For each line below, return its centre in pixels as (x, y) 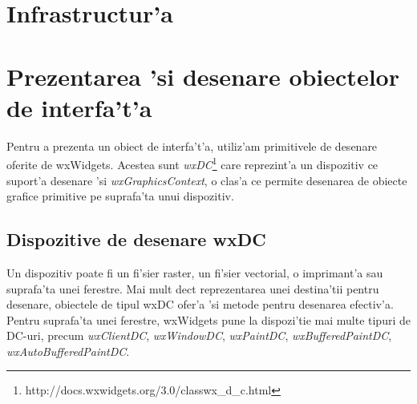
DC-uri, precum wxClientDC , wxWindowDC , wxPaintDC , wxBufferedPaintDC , (199, 335)
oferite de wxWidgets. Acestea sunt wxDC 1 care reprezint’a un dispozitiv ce (192, 163)
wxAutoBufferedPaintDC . (68, 351)
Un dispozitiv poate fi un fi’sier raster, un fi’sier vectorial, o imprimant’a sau (195, 272)
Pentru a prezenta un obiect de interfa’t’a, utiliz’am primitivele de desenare (192, 145)
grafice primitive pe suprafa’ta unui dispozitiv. (120, 196)
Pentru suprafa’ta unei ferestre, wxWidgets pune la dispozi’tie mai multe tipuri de (208, 319)
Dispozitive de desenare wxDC (136, 239)
